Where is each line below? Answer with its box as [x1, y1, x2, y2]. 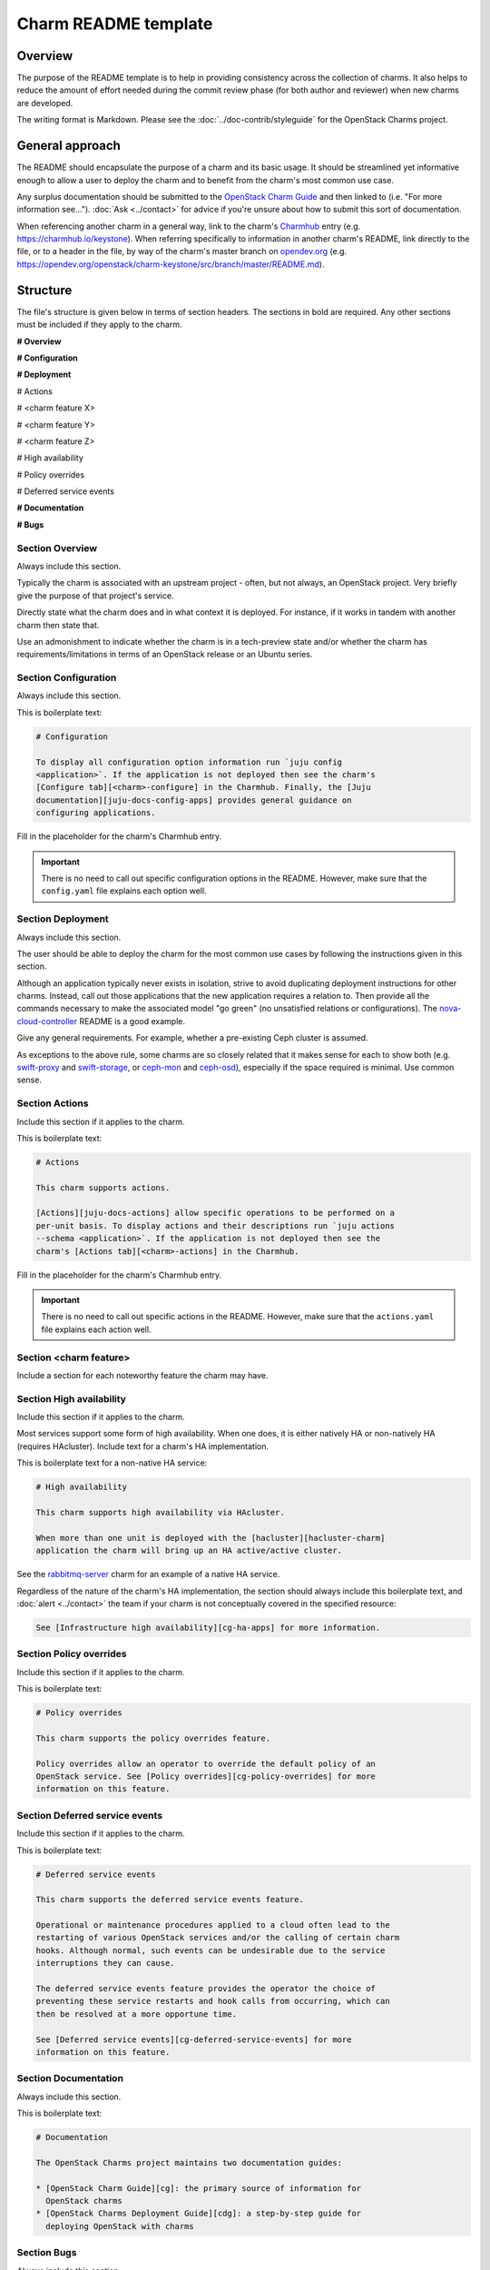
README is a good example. [78, 1015, 186, 1026]
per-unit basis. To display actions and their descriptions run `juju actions [35, 1220, 395, 1230]
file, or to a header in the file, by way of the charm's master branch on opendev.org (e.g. [16, 246, 348, 257]
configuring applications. [35, 808, 156, 818]
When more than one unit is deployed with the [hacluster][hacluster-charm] [35, 1533, 386, 1543]
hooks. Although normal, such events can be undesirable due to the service [35, 1945, 386, 1956]
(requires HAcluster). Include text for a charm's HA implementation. [16, 1440, 269, 1452]
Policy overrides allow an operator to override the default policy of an [35, 1758, 377, 1769]
